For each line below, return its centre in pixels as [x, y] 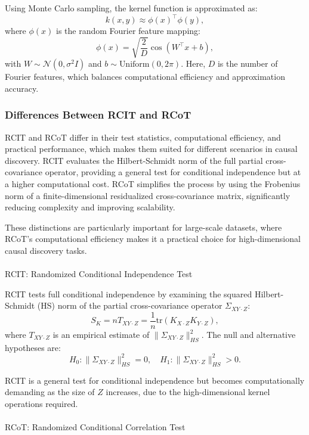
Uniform [134, 65]
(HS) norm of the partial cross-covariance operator [130, 305]
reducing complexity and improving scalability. [90, 207]
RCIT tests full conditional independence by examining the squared [129, 293]
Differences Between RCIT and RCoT [98, 115]
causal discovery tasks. [46, 250]
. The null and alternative [248, 335]
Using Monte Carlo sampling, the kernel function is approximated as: [131, 8]
